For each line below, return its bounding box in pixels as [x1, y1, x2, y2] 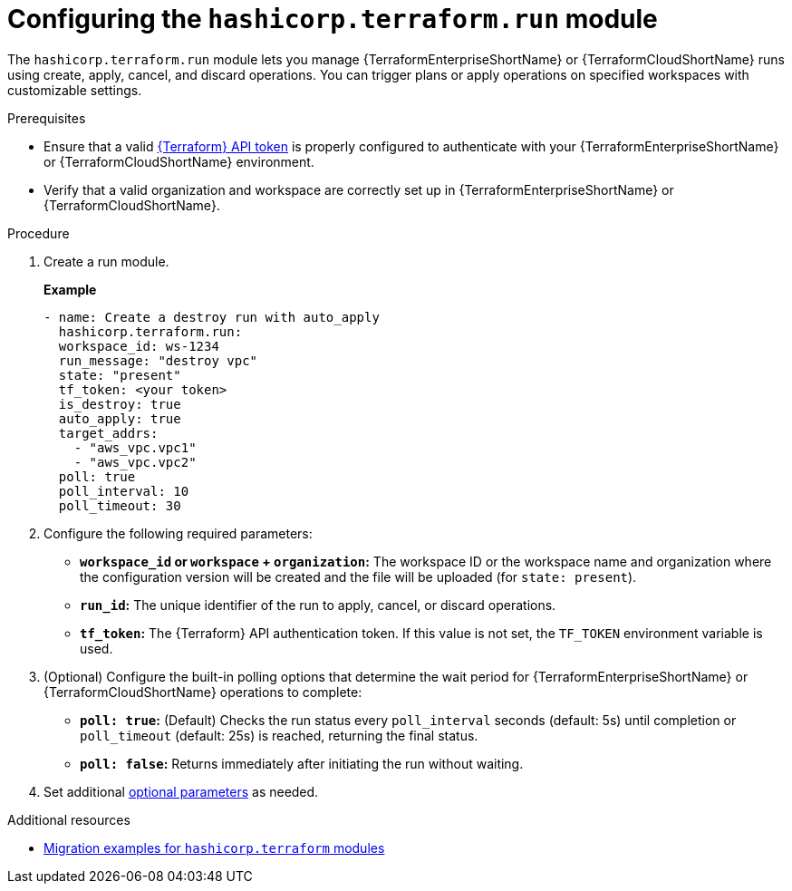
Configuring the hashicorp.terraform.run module [7, 4, 658, 34]
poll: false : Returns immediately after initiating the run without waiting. [80, 755, 524, 771]
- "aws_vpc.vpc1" [73, 440, 197, 455]
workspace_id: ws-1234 [58, 338, 219, 353]
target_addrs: [58, 425, 159, 441]
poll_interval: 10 [58, 483, 189, 499]
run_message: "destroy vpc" [58, 353, 258, 368]
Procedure [7, 225, 70, 241]
